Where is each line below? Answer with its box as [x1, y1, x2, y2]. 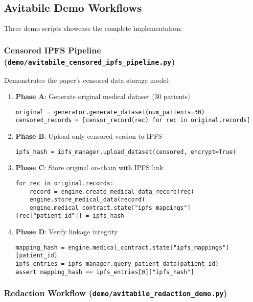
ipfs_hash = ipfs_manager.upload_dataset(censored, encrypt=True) [15, 148, 236, 155]
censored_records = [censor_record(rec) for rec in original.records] [15, 117, 251, 124]
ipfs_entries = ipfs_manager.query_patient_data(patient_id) [15, 260, 219, 268]
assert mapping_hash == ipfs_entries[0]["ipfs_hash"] [15, 268, 194, 276]
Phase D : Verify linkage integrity [15, 226, 118, 237]
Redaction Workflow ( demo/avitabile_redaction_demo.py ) [4, 287, 228, 299]
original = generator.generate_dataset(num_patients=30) [15, 108, 205, 116]
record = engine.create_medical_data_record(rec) [29, 188, 194, 195]
